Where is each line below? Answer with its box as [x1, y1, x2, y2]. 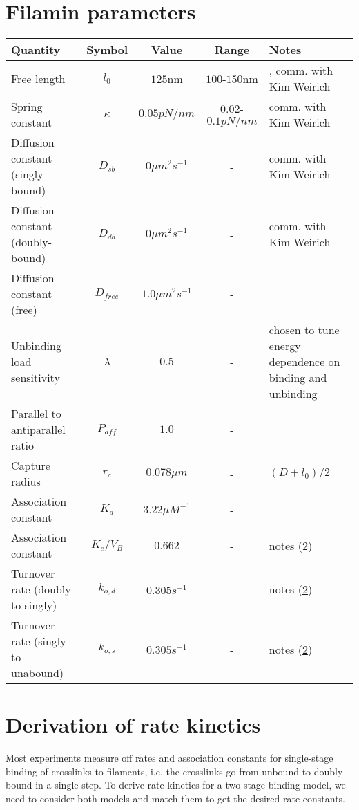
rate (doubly [11, 581, 71, 598]
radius [11, 473, 41, 490]
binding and [269, 369, 327, 386]
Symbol [86, 42, 128, 58]
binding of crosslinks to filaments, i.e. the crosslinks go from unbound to [6, 764, 311, 778]
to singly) [11, 597, 57, 614]
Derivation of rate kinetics [6, 710, 261, 739]
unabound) [11, 665, 64, 681]
